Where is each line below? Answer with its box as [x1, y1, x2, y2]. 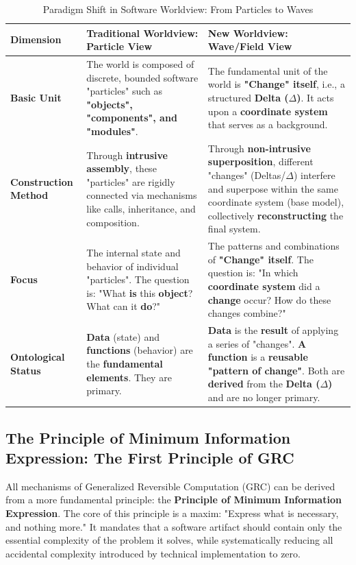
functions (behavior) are [86, 343, 193, 357]
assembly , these [86, 161, 157, 176]
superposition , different [207, 154, 314, 169]
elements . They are [86, 370, 172, 384]
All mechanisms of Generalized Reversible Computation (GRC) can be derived [5, 479, 335, 493]
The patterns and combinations [207, 239, 340, 253]
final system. [207, 221, 261, 236]
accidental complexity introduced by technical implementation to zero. [5, 546, 301, 560]
